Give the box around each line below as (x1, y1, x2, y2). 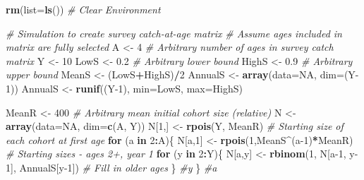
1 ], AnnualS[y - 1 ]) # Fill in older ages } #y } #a (6, 160, 217, 174)
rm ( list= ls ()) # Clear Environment (6, 2, 161, 16)
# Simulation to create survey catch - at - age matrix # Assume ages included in (6, 25, 342, 40)
